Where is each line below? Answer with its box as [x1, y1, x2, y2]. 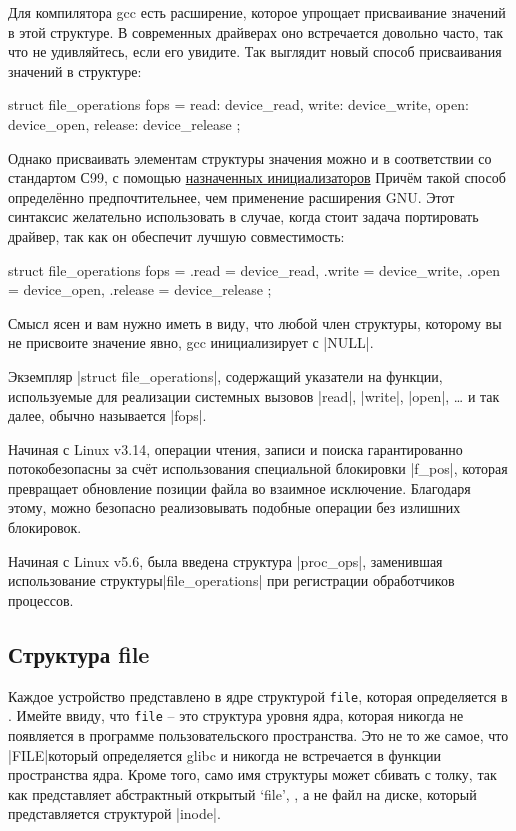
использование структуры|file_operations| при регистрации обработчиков [8, 570, 455, 591]
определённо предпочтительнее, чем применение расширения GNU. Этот [8, 186, 455, 207]
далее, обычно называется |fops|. [8, 405, 207, 426]
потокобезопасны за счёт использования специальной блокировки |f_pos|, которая [8, 458, 508, 479]
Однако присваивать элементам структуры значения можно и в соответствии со [8, 147, 492, 168]
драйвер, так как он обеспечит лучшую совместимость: [8, 225, 345, 246]
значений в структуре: [8, 60, 142, 81]
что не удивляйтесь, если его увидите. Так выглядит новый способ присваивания [8, 41, 502, 62]
